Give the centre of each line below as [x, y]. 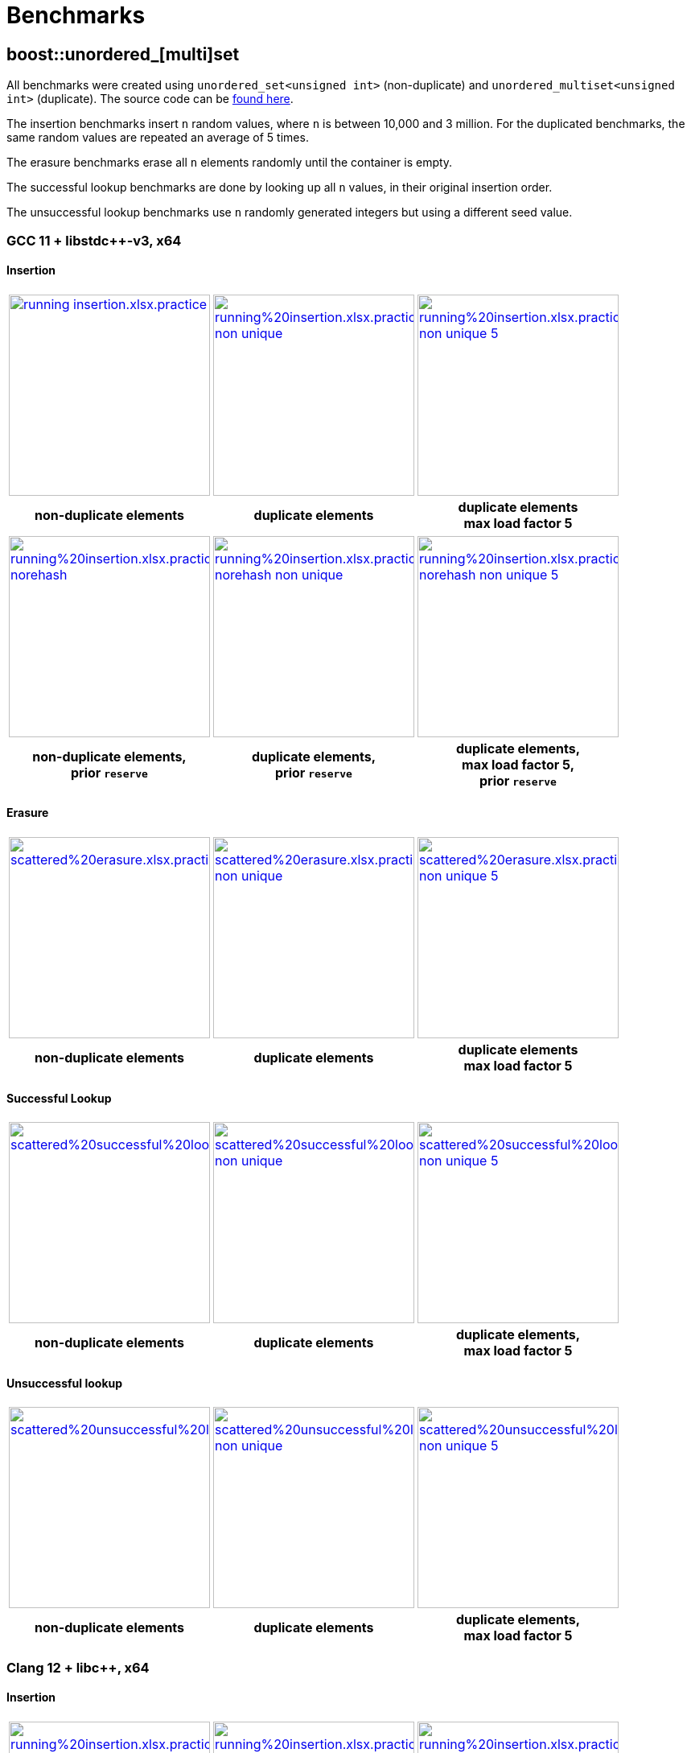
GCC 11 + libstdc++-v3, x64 [94, 240]
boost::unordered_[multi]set [123, 54]
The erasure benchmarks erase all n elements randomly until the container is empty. [230, 163]
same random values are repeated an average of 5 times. [158, 138]
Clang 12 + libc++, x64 [78, 1667]
